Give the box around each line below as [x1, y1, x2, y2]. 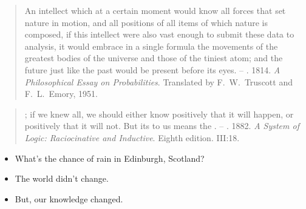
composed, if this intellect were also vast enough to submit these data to [24, 28, 294, 41]
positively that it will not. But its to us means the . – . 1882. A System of [24, 119, 299, 132]
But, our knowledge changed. [15, 192, 123, 205]
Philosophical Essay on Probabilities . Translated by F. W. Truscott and [24, 75, 293, 88]
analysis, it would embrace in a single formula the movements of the [24, 39, 278, 52]
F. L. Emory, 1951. [24, 87, 98, 100]
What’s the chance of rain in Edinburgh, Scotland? [15, 151, 205, 164]
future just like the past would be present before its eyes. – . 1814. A [24, 63, 280, 76]
